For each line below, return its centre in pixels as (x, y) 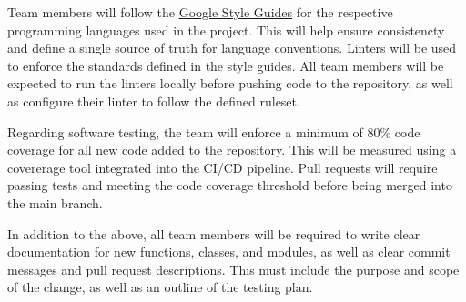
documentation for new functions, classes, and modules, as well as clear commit (229, 252)
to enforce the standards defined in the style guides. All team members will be (226, 65)
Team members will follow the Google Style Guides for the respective (200, 12)
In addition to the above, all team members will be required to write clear (214, 233)
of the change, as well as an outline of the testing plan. (160, 287)
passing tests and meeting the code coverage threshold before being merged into (230, 185)
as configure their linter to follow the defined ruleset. (154, 101)
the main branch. (55, 202)
